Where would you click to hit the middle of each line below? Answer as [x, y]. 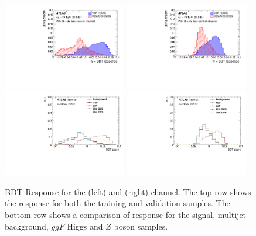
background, [27, 226]
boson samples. [141, 226]
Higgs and [85, 226]
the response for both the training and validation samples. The [117, 203]
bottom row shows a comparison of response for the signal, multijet [126, 215]
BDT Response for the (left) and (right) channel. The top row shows [128, 191]
